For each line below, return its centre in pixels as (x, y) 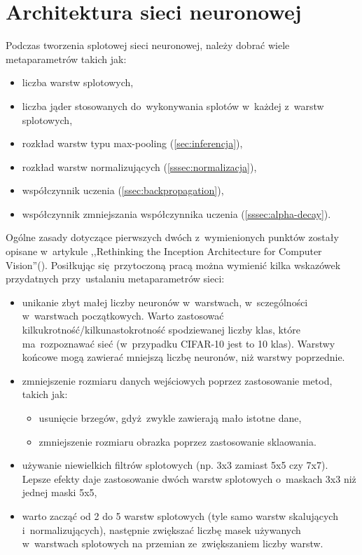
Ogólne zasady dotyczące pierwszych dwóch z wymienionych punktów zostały (172, 237)
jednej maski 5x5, (60, 492)
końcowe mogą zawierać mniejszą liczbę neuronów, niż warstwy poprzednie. (183, 357)
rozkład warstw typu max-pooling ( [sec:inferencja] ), (132, 143)
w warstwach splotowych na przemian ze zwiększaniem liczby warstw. (173, 543)
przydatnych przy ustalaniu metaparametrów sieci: (115, 279)
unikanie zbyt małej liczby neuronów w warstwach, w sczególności (165, 302)
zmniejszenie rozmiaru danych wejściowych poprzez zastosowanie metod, (177, 380)
